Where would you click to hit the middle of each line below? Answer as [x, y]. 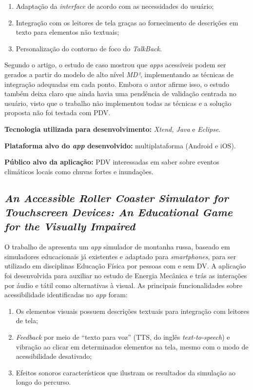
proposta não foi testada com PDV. [58, 113]
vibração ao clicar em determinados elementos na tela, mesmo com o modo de [132, 346]
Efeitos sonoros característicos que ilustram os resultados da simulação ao [126, 372]
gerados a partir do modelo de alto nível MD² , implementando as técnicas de [119, 74]
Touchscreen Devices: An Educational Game [118, 212]
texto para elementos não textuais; [68, 32]
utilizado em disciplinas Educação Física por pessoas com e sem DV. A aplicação [125, 266]
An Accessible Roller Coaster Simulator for [117, 197]
